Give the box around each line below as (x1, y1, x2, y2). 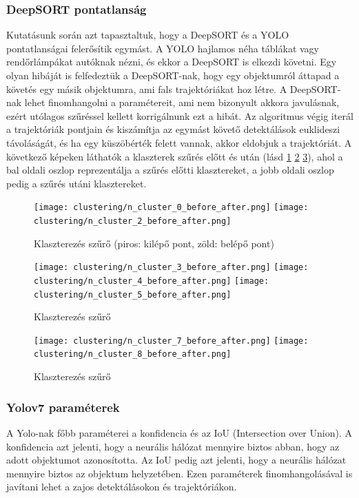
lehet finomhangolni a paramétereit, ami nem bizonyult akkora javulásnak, (24, 95, 340, 110)
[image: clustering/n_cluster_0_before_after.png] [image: (34, 203, 309, 213)
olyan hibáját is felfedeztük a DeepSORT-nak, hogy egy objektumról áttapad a (6, 68, 340, 82)
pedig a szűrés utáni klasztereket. (6, 176, 147, 190)
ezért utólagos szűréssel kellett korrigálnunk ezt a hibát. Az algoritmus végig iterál (6, 108, 353, 123)
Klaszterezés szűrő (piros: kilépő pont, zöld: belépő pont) (34, 236, 274, 250)
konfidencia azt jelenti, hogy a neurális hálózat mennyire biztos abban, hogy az (6, 439, 340, 453)
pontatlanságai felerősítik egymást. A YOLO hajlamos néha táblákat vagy (6, 41, 320, 55)
